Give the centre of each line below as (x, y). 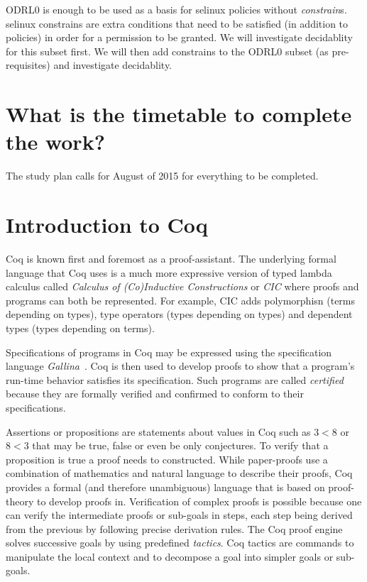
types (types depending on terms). (80, 328)
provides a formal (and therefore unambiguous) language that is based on (165, 487)
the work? (55, 142)
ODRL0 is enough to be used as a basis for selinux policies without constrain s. (176, 9)
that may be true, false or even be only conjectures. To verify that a (180, 445)
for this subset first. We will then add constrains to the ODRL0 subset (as (167, 51)
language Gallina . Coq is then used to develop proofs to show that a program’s (180, 366)
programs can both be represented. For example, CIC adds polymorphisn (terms (181, 300)
